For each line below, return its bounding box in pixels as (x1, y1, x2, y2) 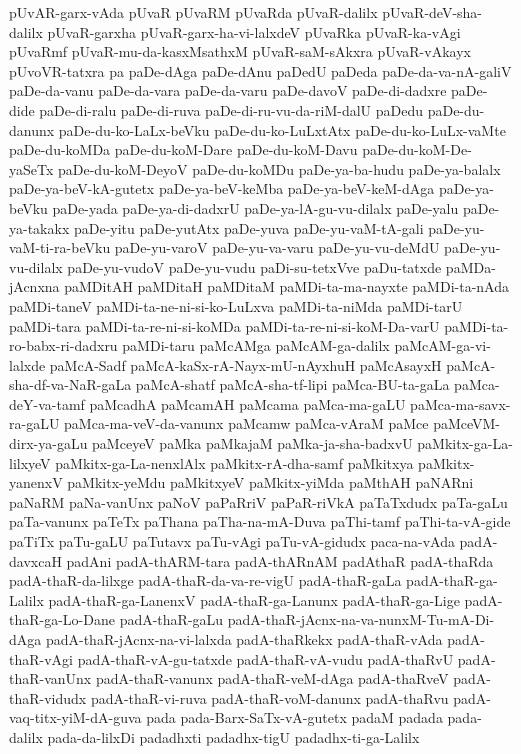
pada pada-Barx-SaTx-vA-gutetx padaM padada (146, 707, 443, 728)
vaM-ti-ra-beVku (9, 237, 111, 258)
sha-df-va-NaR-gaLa (9, 374, 132, 395)
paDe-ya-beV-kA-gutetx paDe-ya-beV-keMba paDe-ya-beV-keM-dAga (9, 178, 435, 199)
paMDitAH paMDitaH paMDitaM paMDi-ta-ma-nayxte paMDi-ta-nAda (64, 276, 509, 297)
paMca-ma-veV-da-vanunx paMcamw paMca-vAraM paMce (64, 413, 429, 434)
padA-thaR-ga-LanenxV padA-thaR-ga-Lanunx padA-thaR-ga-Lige (48, 589, 460, 610)
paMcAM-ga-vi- (394, 335, 491, 356)
